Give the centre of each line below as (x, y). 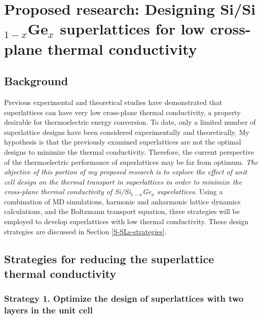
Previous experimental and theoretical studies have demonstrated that (113, 102)
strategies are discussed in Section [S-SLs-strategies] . (85, 231)
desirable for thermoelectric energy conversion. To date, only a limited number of (130, 122)
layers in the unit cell (49, 310)
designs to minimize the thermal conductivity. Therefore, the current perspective (129, 151)
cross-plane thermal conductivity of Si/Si (67, 191)
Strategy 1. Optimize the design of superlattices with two (124, 298)
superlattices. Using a (190, 191)
